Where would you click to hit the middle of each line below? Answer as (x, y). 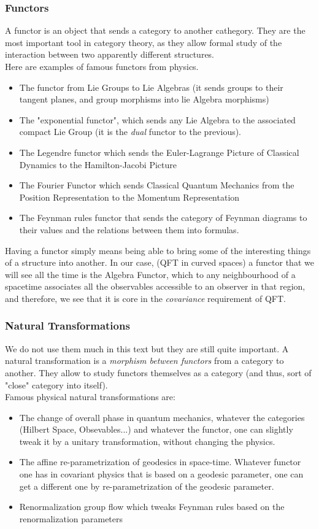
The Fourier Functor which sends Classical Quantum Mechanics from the (157, 185)
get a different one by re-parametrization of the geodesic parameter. (147, 486)
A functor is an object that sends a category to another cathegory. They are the (155, 30)
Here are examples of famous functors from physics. (102, 66)
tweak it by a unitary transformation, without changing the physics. (147, 441)
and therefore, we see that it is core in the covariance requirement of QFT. (145, 298)
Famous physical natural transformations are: (90, 397)
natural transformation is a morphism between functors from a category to (144, 361)
